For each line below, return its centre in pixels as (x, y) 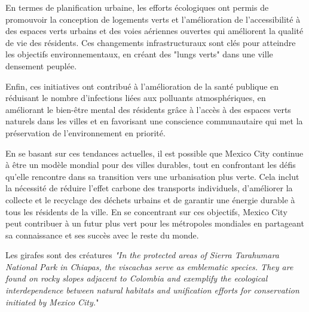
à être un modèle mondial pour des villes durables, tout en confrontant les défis (151, 165)
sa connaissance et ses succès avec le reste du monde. (102, 235)
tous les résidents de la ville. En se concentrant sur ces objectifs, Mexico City (146, 211)
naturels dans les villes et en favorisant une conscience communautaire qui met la (154, 121)
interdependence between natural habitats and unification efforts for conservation (152, 290)
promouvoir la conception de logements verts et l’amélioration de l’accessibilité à (153, 19)
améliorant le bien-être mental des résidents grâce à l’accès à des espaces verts (148, 109)
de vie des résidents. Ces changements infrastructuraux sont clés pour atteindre (151, 42)
